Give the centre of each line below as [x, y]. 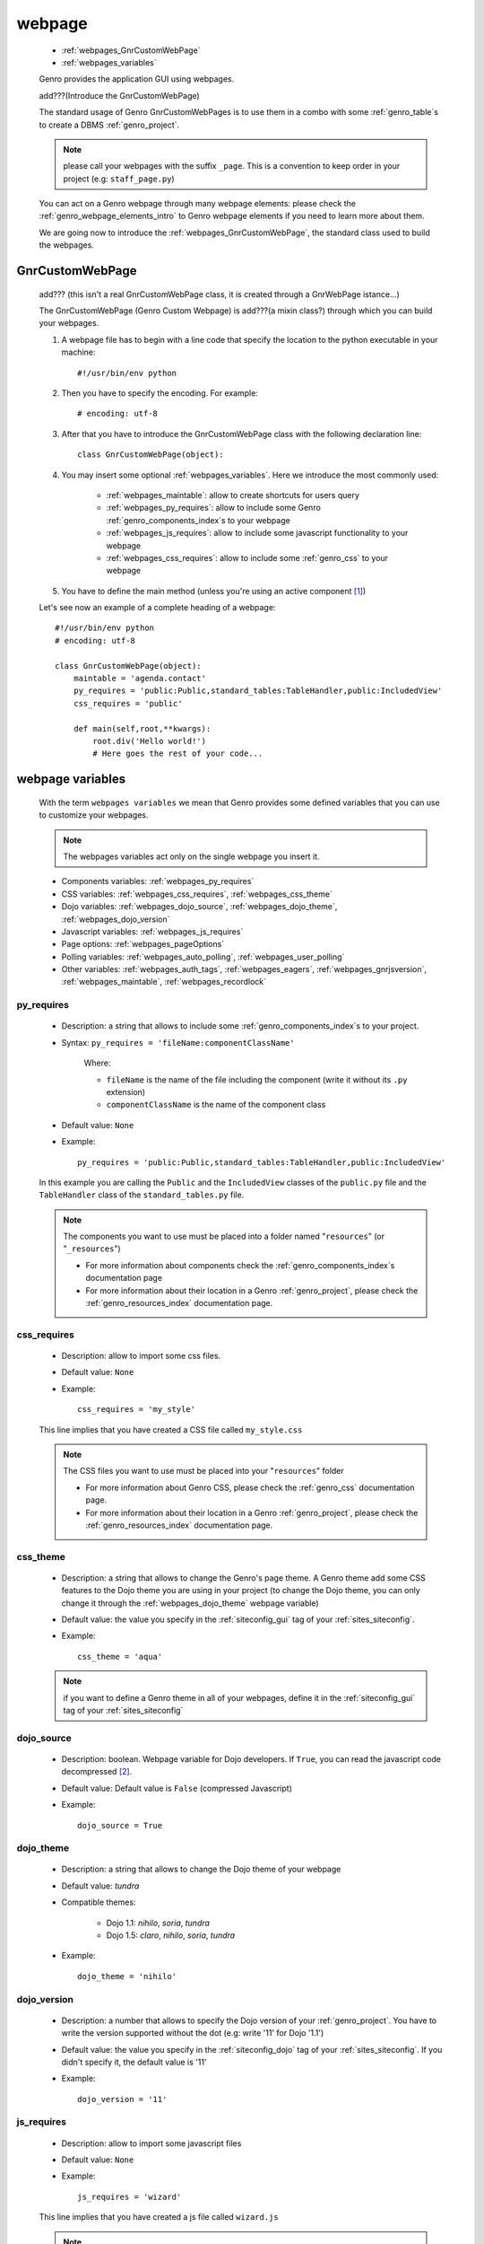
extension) [126, 1091]
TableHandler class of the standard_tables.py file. [142, 1195]
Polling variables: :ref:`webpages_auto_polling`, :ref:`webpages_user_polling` [203, 957]
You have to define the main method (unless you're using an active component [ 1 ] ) [214, 591]
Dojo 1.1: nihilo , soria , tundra [158, 1923]
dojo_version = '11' [122, 2099]
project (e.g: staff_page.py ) [119, 179]
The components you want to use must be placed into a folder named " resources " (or [224, 1236]
